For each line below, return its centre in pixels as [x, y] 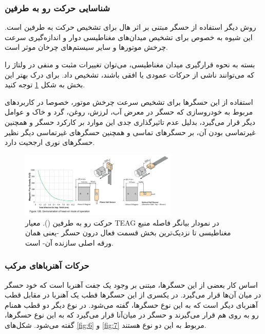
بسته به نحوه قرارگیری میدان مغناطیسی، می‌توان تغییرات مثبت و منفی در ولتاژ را [130, 64]
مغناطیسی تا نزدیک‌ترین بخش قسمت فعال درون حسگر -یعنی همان [128, 233]
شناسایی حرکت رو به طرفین [57, 7]
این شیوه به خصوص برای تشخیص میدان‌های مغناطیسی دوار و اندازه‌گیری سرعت [129, 37]
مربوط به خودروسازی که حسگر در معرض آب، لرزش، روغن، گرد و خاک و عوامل [129, 112]
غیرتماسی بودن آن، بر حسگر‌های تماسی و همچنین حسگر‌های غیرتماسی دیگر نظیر [130, 132]
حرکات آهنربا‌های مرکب [47, 265]
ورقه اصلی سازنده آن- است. [69, 242]
